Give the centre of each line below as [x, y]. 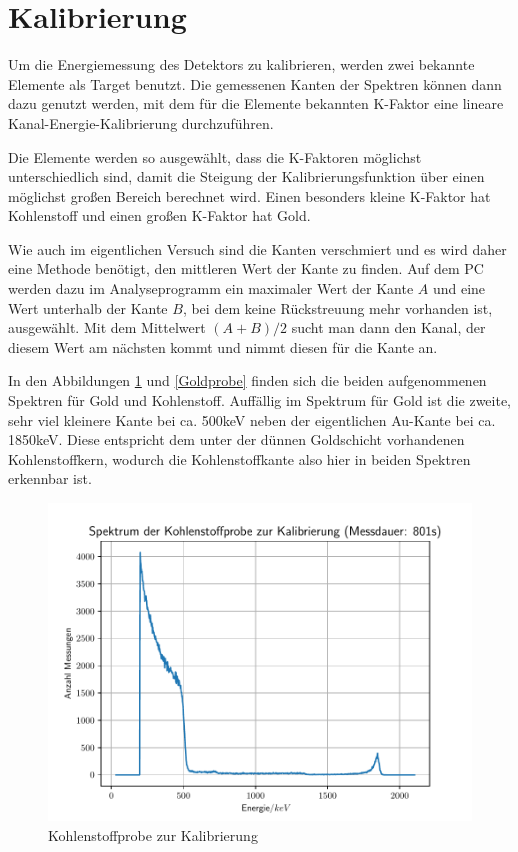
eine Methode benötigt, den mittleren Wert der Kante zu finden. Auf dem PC [246, 268]
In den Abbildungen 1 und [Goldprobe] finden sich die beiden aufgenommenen [247, 380]
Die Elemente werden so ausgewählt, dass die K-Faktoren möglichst [215, 156]
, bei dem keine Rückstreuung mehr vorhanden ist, [337, 307]
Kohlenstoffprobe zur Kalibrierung [153, 834]
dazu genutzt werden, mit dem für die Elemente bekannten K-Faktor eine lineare [256, 103]
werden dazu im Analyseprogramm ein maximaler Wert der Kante [211, 288]
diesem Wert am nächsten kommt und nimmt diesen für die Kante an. [223, 346]
